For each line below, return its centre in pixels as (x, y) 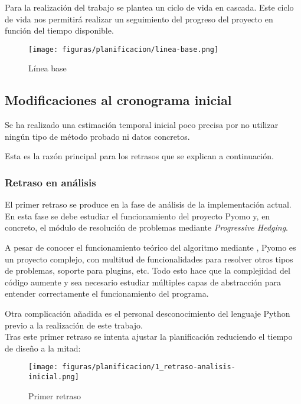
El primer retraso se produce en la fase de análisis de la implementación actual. (148, 204)
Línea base (48, 68)
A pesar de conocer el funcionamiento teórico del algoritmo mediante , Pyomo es (150, 247)
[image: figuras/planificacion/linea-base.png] (124, 49)
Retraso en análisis (50, 182)
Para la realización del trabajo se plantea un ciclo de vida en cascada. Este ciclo (149, 7)
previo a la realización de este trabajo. (74, 325)
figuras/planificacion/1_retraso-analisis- (149, 367)
